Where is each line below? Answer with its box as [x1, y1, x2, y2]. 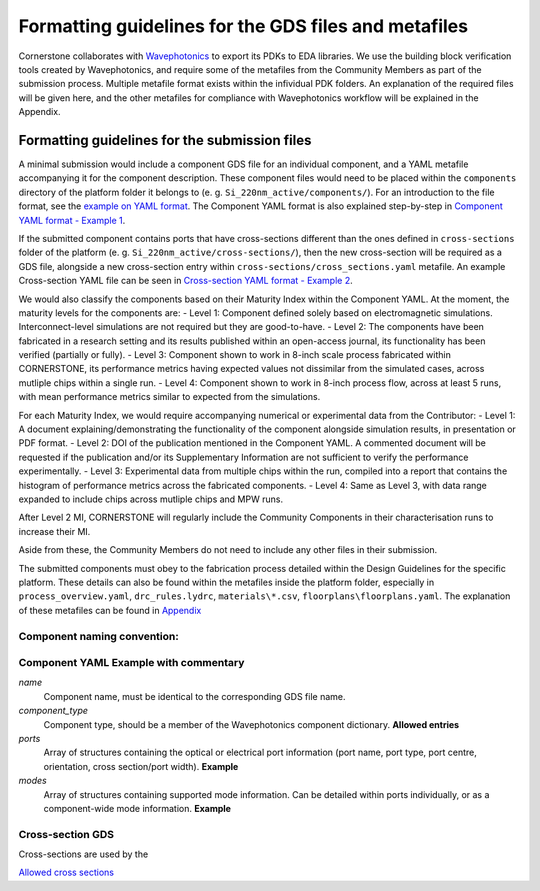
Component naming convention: [18, 629, 179, 643]
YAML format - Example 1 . [18, 214, 126, 226]
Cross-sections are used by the [18, 848, 149, 860]
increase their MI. [18, 525, 91, 537]
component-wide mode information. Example [43, 802, 232, 814]
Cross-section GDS [18, 827, 115, 841]
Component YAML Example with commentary [18, 656, 245, 670]
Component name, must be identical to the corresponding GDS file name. [43, 690, 346, 702]
